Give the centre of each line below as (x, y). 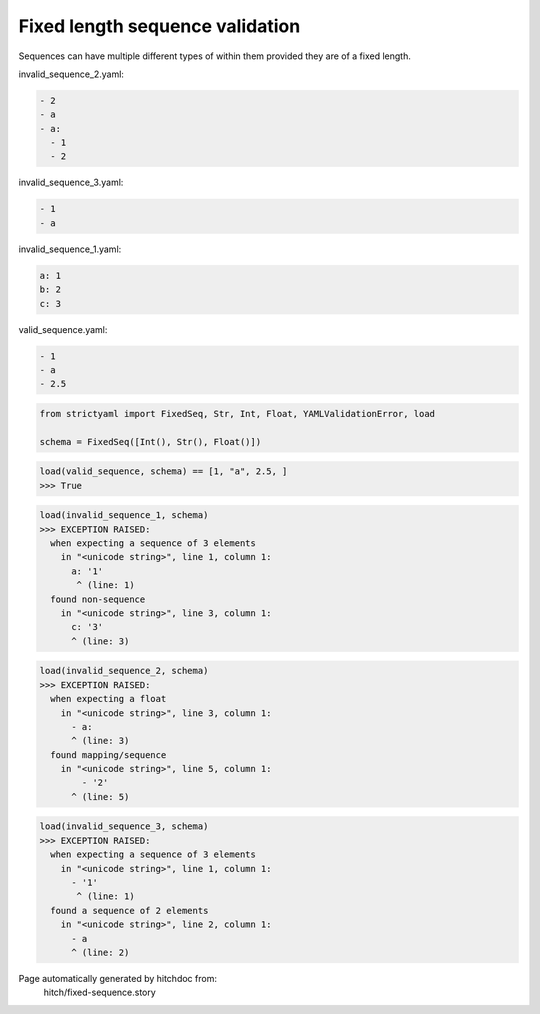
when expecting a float (108, 699)
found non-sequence (98, 599)
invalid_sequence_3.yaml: (71, 182)
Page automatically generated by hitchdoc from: (117, 978)
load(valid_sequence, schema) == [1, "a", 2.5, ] (163, 471)
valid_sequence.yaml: (63, 329)
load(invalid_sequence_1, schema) (124, 515)
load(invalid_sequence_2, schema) (124, 671)
